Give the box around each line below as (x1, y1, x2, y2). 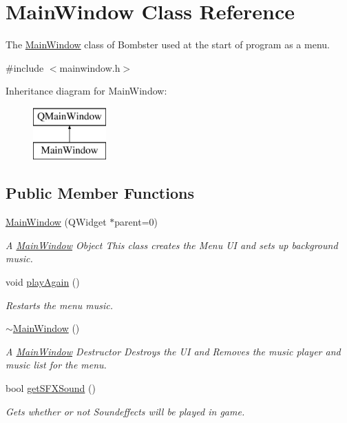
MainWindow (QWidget (6, 215, 107, 229)
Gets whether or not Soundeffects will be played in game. (6, 404, 245, 418)
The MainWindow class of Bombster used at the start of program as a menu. (6, 37, 330, 52)
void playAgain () (6, 275, 80, 289)
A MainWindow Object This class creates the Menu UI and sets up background (6, 237, 338, 252)
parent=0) (114, 215, 158, 229)
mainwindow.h (59, 60, 120, 75)
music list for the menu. (6, 357, 107, 372)
